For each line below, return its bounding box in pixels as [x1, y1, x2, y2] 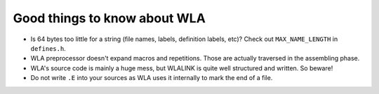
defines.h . [30, 44, 66, 52]
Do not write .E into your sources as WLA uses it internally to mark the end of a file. [30, 74, 273, 82]
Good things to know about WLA [13, 10, 206, 26]
